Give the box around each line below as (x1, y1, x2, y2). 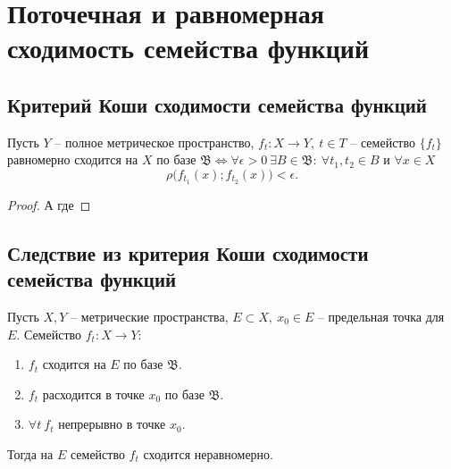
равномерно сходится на (7, 150, 138, 169)
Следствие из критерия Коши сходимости (7, 239, 369, 266)
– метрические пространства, (71, 307, 229, 325)
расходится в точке (42, 384, 145, 403)
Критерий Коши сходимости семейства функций (7, 90, 427, 118)
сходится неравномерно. (143, 444, 274, 463)
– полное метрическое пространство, (54, 132, 255, 151)
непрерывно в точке (58, 415, 166, 433)
